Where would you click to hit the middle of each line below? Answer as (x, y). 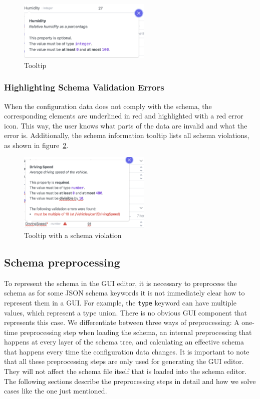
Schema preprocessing (62, 262)
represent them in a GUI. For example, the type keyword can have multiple (120, 302)
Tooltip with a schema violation (73, 235)
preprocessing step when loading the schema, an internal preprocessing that (136, 332)
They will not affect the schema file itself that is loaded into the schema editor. (125, 371)
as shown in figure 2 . (36, 145)
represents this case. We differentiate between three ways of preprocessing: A (122, 322)
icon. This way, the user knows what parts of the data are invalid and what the (126, 125)
